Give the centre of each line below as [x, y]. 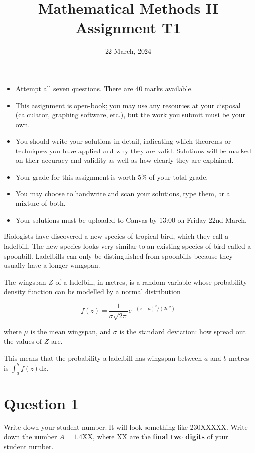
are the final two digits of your [179, 436]
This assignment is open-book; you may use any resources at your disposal [128, 105]
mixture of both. [40, 203]
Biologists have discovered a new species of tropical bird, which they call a [116, 236]
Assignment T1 [128, 27]
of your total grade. [179, 177]
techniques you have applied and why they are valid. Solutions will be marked [133, 150]
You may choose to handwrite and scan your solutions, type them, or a [123, 193]
